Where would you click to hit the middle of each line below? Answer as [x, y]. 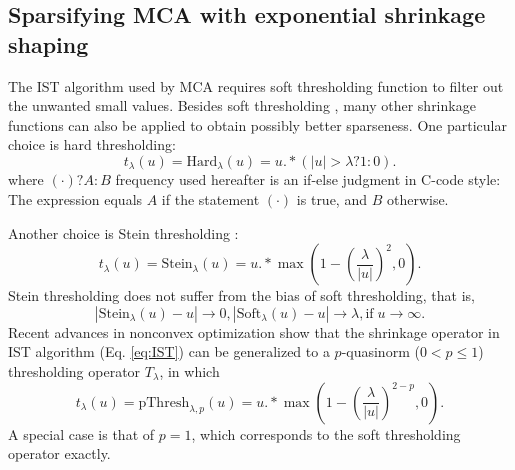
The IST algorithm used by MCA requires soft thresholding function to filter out [256, 85]
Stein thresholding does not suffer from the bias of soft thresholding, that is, [242, 295]
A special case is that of [81, 433]
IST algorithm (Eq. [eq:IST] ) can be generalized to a [169, 351]
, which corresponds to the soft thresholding [326, 433]
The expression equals [75, 199]
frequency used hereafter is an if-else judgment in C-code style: [308, 179]
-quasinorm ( [380, 351]
